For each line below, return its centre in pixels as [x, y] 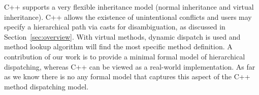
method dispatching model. [46, 86]
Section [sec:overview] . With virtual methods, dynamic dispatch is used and [122, 36]
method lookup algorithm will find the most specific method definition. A [118, 46]
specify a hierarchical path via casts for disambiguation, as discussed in [115, 27]
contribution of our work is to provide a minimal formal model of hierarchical [125, 56]
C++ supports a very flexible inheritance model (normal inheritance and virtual [129, 7]
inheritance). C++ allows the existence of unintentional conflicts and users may [128, 17]
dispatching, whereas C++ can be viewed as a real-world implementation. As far [130, 66]
